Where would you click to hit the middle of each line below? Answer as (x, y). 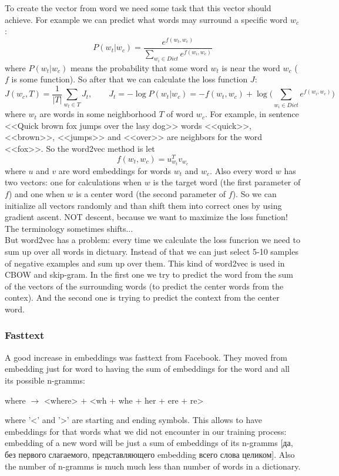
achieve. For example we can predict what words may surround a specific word (146, 19)
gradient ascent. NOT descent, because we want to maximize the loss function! (146, 217)
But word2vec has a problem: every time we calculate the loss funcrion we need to (152, 240)
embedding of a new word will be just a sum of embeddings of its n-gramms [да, (149, 443)
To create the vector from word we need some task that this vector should (138, 8)
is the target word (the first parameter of (227, 182)
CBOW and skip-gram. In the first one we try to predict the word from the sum (149, 274)
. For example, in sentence (252, 114)
